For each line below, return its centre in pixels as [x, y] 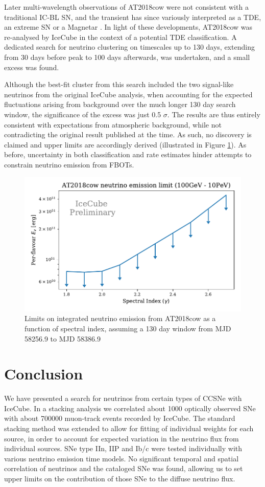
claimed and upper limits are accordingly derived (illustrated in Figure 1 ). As [125, 144]
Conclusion [44, 374]
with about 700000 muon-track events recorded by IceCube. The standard [120, 418]
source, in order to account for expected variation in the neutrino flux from [122, 438]
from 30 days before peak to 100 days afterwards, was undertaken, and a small [127, 57]
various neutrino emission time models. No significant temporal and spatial [122, 458]
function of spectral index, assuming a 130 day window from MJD [128, 328]
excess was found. [32, 67]
